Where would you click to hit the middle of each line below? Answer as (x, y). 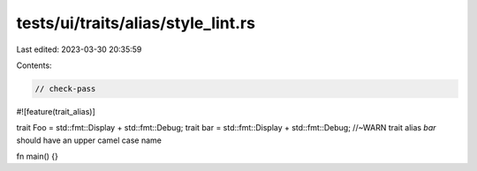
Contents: (34, 65)
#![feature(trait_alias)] (56, 111)
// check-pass (65, 89)
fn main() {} (38, 156)
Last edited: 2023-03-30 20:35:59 (79, 49)
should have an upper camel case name (89, 140)
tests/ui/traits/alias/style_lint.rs (136, 23)
